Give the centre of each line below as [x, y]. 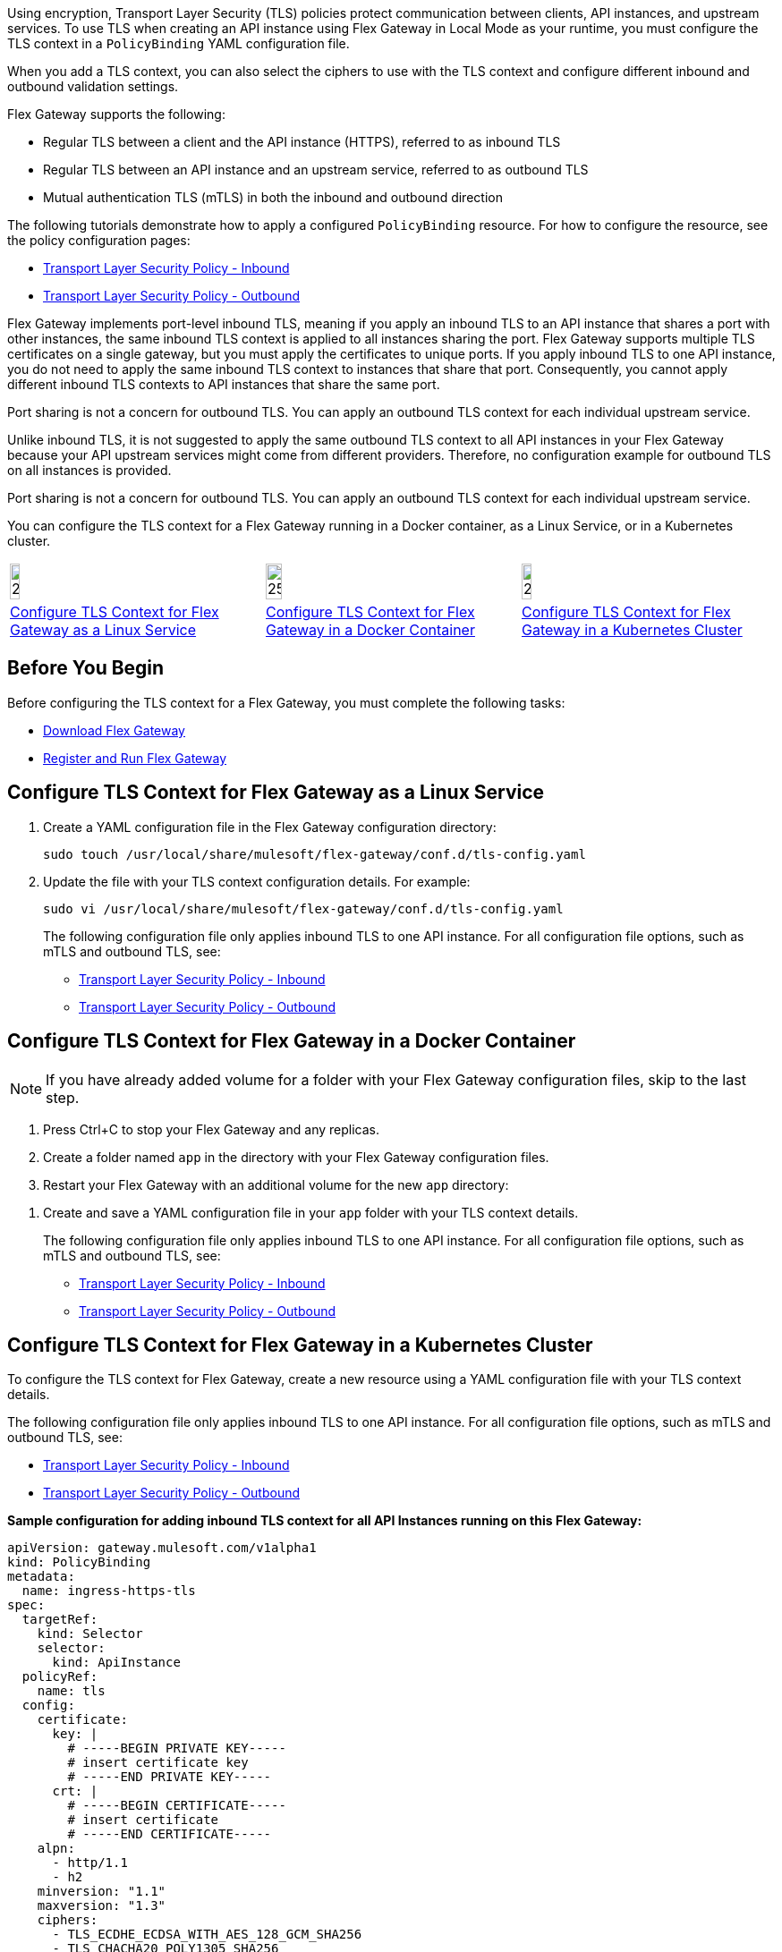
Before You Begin [86, 668]
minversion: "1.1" [102, 1892]
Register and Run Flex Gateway [135, 758]
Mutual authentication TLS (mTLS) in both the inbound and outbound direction [273, 197]
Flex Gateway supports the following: [116, 114]
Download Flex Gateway [114, 730]
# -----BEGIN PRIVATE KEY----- [177, 1748]
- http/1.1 [90, 1863]
